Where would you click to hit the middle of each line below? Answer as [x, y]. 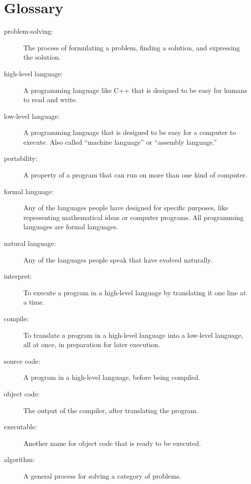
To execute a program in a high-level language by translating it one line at [135, 292]
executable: [21, 427]
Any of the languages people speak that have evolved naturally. [118, 259]
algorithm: [19, 459]
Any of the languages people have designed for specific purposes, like [126, 208]
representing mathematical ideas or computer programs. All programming [134, 217]
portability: [21, 158]
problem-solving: [29, 31]
